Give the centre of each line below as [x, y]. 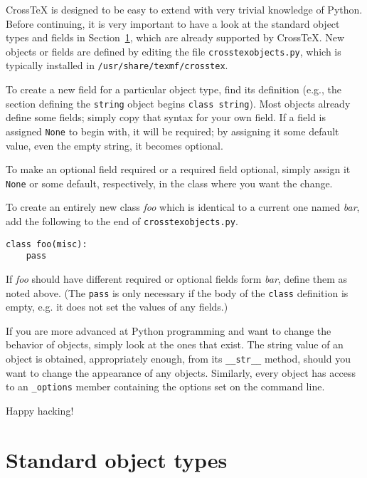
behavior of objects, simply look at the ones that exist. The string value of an [175, 344]
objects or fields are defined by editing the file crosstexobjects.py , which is [174, 51]
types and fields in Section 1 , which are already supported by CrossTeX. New [175, 37]
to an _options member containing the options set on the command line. [165, 386]
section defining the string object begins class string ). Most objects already [178, 103]
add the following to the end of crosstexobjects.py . [122, 221]
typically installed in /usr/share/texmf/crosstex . [117, 65]
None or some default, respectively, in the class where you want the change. [169, 183]
